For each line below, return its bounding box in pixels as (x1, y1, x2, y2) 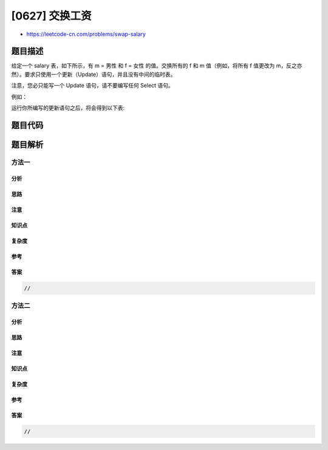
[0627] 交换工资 (11, 9, 92, 22)
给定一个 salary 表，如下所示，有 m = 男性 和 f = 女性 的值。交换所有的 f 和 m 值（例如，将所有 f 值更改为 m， (11, 62, 287, 69)
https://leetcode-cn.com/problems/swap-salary (26, 30, 146, 38)
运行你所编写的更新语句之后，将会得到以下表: (11, 104, 125, 112)
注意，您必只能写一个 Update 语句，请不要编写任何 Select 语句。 (11, 82, 174, 89)
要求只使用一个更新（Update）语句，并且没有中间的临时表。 (24, 71, 176, 78)
